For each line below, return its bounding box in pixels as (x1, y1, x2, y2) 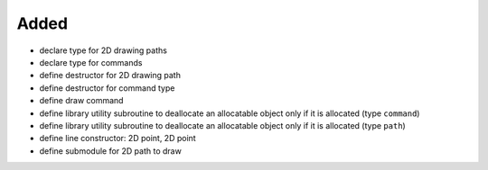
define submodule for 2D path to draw (39, 145, 183, 157)
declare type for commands (39, 57, 143, 67)
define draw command (39, 95, 124, 106)
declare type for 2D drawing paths (39, 45, 167, 56)
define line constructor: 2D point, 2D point (39, 133, 196, 144)
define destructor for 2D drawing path (39, 70, 181, 81)
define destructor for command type (39, 82, 175, 94)
